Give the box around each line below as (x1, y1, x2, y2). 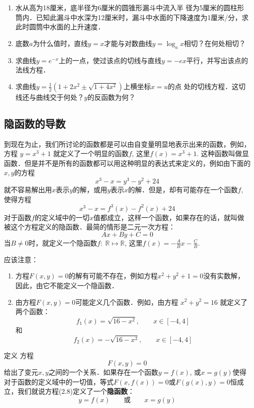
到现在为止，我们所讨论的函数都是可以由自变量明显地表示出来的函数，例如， (4, 138, 251, 149)
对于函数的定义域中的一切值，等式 (4, 376, 114, 386)
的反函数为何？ (87, 91, 136, 102)
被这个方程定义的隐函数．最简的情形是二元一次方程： (4, 222, 175, 232)
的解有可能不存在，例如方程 (69, 271, 158, 281)
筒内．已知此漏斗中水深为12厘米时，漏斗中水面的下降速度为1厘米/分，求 (15, 12, 249, 22)
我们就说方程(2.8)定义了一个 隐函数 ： (17, 386, 135, 396)
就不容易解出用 (4, 184, 52, 195)
